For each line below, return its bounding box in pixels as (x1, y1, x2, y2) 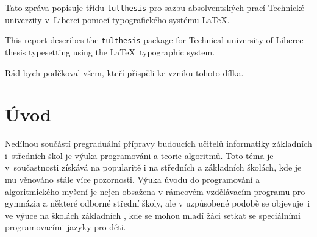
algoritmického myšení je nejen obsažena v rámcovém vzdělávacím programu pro (5, 185, 305, 197)
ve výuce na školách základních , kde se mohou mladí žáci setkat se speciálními (5, 208, 301, 221)
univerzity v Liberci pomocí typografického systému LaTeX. (5, 13, 230, 26)
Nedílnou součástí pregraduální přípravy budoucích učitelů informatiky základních (5, 137, 312, 150)
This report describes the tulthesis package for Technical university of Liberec (5, 34, 304, 46)
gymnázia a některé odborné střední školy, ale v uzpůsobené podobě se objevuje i (5, 197, 310, 210)
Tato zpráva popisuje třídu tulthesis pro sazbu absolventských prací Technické (5, 1, 305, 13)
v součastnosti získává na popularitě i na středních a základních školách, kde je (5, 161, 302, 174)
